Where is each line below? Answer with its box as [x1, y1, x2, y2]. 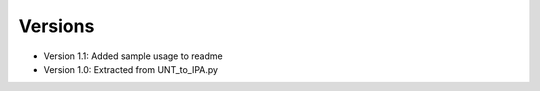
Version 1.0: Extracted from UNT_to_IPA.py [43, 63, 219, 75]
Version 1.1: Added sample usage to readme [43, 50, 224, 62]
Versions [18, 15, 95, 37]
